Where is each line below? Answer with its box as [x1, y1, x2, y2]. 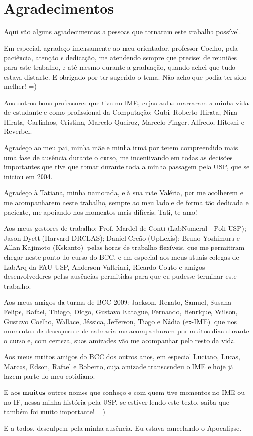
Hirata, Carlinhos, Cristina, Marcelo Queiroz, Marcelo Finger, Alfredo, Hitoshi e [4, 116, 244, 126]
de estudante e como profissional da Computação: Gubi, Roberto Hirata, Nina [4, 107, 238, 117]
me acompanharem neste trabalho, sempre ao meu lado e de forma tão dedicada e [4, 197, 249, 208]
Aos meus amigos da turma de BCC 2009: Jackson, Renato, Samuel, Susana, [4, 297, 233, 307]
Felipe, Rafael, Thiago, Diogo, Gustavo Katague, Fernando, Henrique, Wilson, [4, 306, 238, 316]
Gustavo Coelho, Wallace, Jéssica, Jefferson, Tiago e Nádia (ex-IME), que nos [4, 316, 237, 326]
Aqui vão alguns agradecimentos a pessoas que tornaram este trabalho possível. [4, 26, 241, 37]
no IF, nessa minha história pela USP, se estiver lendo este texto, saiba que [4, 396, 230, 407]
